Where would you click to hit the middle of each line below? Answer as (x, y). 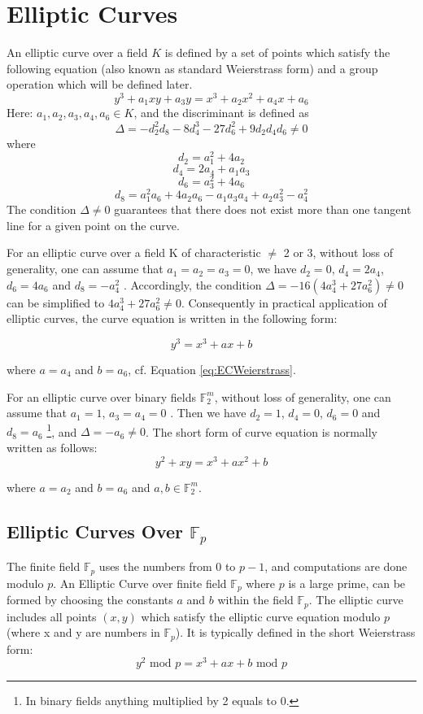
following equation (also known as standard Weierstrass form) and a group (192, 68)
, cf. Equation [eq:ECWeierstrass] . (212, 369)
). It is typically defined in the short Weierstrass (295, 632)
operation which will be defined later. (100, 84)
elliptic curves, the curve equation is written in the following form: (172, 318)
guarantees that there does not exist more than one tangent (263, 209)
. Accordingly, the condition (192, 284)
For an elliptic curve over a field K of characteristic (134, 253)
